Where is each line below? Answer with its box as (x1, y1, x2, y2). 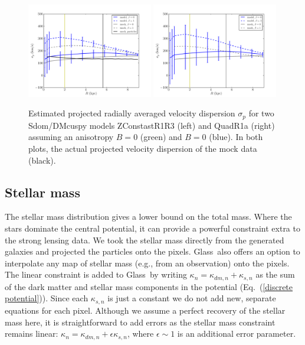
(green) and (140, 131, 182, 143)
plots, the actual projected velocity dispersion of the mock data (28, 142, 257, 155)
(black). (28, 154, 56, 166)
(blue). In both (209, 131, 263, 143)
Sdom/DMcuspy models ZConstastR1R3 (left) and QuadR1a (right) (28, 119, 275, 131)
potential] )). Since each (5, 292, 88, 304)
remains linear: (5, 327, 58, 340)
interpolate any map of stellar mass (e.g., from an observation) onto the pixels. (5, 256, 290, 269)
